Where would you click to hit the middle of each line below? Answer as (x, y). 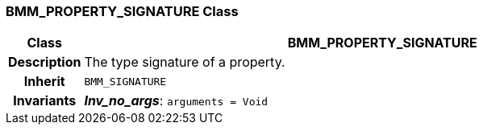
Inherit (44, 82)
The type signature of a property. (185, 62)
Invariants (45, 101)
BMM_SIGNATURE (125, 81)
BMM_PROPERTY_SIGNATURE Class (122, 11)
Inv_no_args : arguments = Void (176, 101)
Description (45, 62)
